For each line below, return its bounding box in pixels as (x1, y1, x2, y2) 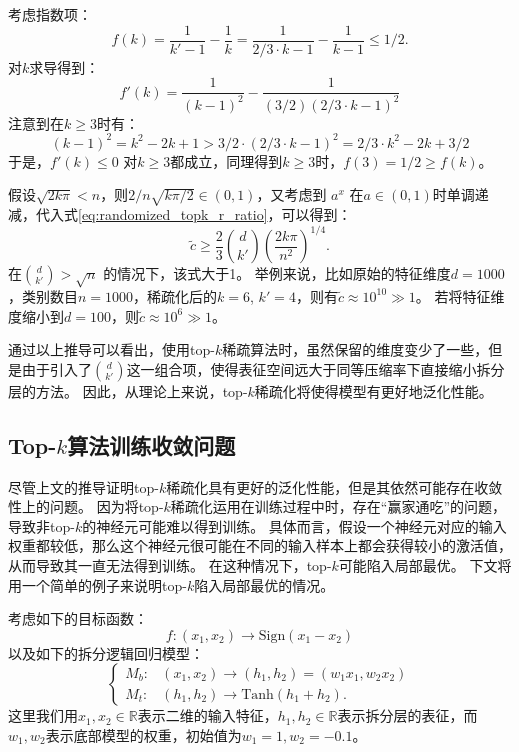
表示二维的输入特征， (137, 705, 278, 726)
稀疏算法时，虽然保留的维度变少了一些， (222, 339, 489, 360)
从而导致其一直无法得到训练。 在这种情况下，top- (8, 554, 332, 575)
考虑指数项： (8, 4, 92, 24)
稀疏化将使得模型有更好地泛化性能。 (254, 380, 493, 401)
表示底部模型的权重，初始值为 (45, 724, 242, 745)
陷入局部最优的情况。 (194, 574, 335, 595)
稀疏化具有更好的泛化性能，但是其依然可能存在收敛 (166, 476, 503, 497)
